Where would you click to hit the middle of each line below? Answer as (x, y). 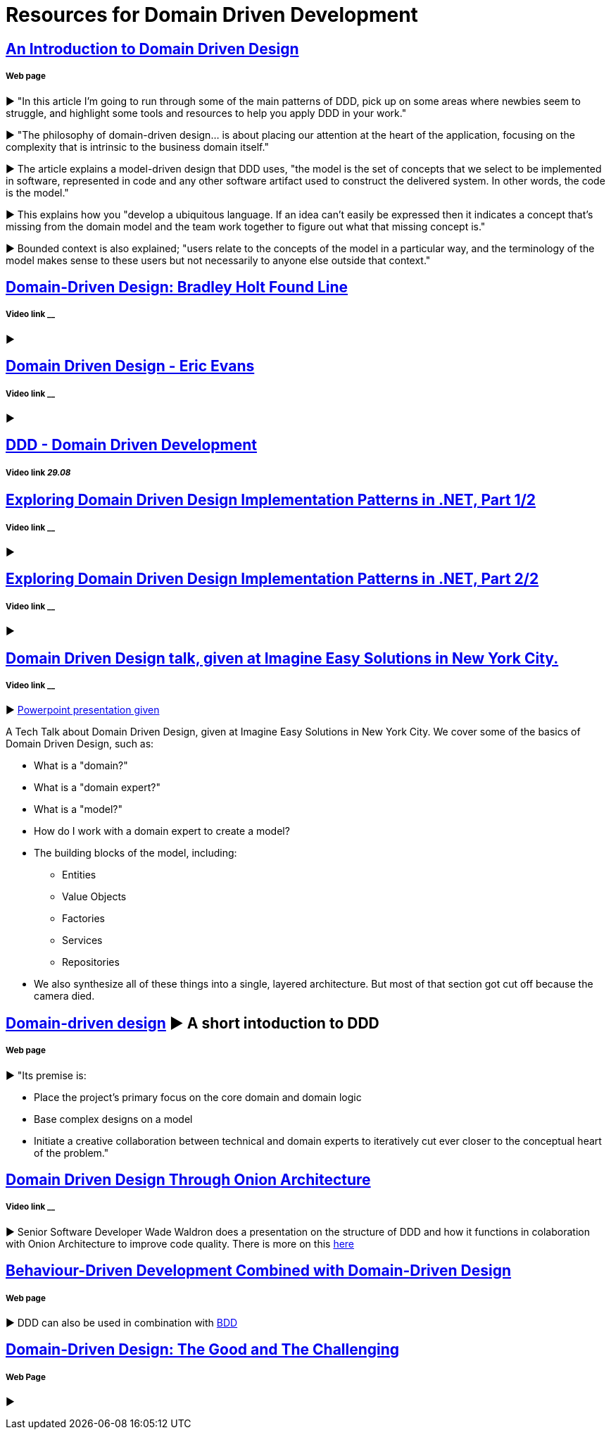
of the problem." (71, 1153)
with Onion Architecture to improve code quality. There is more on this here (180, 1243)
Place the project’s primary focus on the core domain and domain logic (198, 1097)
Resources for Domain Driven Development (212, 15)
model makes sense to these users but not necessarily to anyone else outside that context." (218, 260)
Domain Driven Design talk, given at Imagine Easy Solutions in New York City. (282, 658)
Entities (79, 875)
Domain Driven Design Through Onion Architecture (188, 1179)
